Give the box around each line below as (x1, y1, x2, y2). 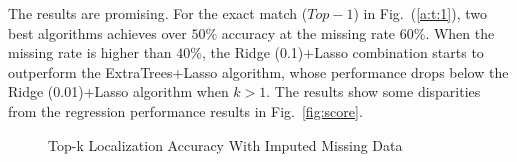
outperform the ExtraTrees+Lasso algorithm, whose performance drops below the (8, 61, 509, 82)
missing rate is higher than (8, 42, 172, 63)
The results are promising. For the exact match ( (8, 3, 308, 23)
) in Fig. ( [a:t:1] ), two (353, 3, 488, 23)
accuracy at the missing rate (221, 22, 396, 43)
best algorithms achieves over (8, 22, 187, 43)
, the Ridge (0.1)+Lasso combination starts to (201, 42, 484, 63)
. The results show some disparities (266, 81, 481, 102)
